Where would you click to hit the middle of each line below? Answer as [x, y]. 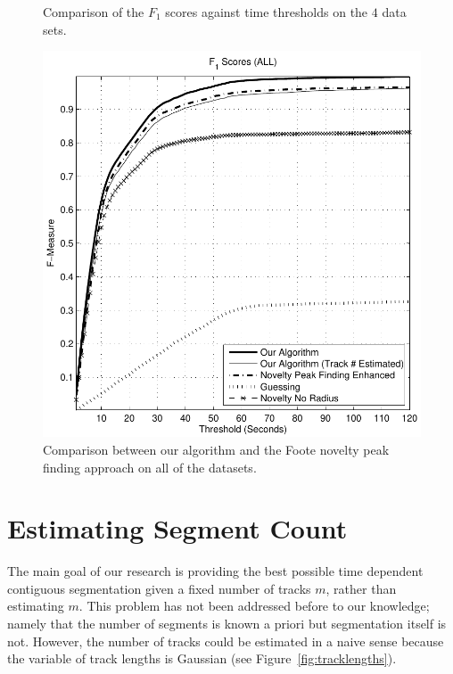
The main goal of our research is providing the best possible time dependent [215, 571]
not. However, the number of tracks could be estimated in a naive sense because [226, 641]
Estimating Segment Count [177, 528]
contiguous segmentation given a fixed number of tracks [159, 588]
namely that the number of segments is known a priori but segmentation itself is [227, 624]
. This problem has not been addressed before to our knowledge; [254, 606]
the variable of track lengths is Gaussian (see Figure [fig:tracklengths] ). [202, 658]
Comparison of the [94, 12]
